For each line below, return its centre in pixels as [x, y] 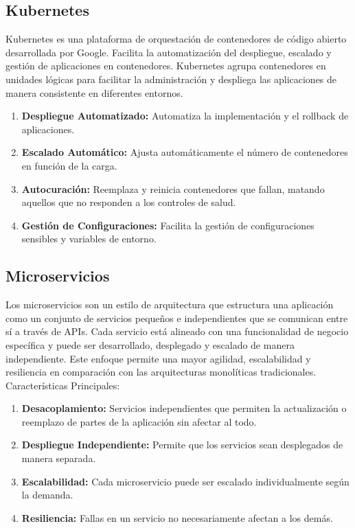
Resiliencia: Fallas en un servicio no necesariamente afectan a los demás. [177, 517]
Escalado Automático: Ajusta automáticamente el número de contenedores [185, 152]
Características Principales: [63, 385]
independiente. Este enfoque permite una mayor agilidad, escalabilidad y [158, 358]
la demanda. [47, 495]
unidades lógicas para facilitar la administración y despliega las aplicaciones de [171, 79]
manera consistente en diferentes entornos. [94, 92]
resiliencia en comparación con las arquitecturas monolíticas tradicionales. [161, 372]
